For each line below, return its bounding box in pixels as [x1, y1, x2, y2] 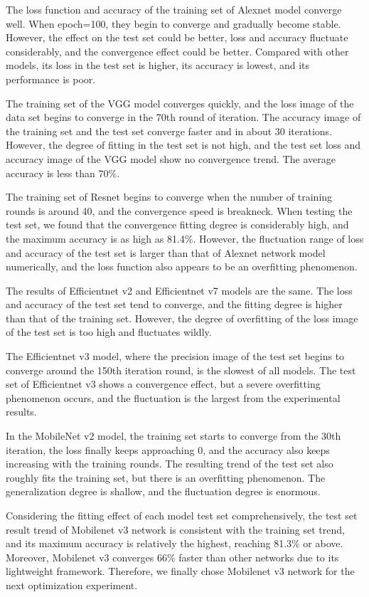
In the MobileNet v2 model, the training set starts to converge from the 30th [6, 428, 341, 443]
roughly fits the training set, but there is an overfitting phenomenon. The [6, 470, 326, 485]
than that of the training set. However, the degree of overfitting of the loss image [6, 310, 358, 325]
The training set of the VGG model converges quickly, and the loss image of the [6, 95, 354, 110]
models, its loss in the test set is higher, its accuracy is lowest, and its [6, 58, 310, 73]
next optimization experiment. [6, 577, 138, 592]
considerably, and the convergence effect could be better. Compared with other [6, 43, 349, 58]
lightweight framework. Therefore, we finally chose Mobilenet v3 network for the [6, 564, 355, 578]
